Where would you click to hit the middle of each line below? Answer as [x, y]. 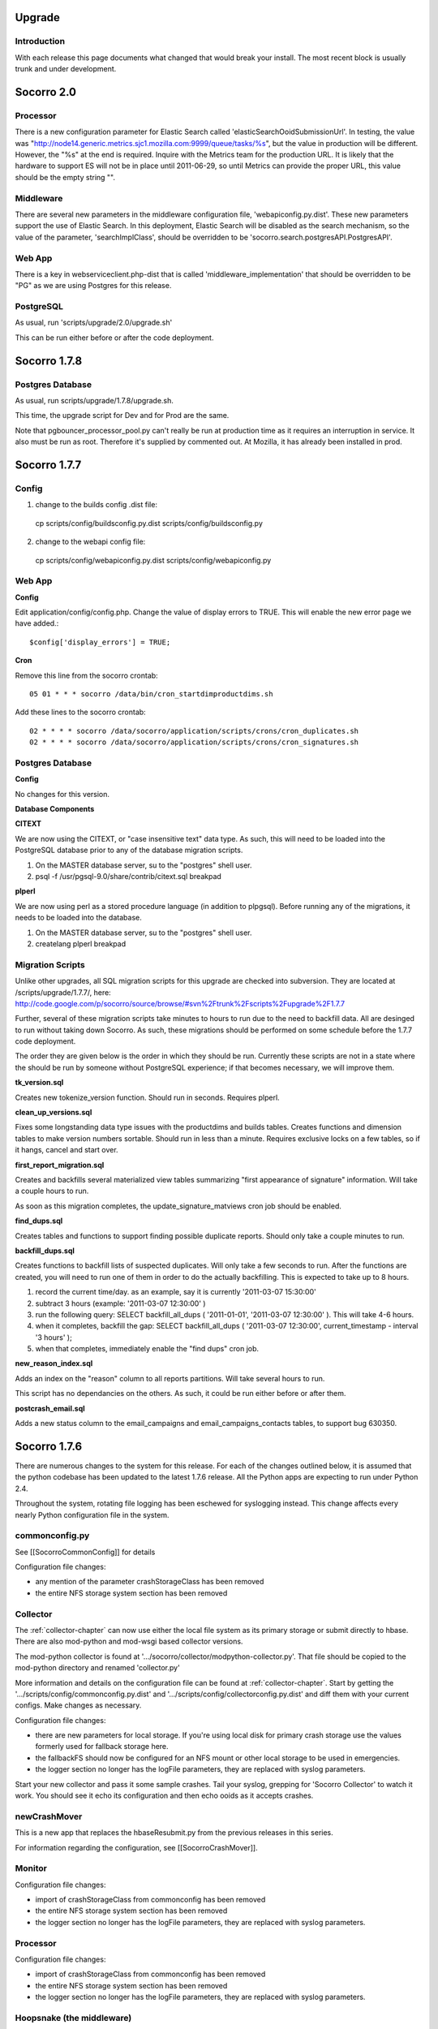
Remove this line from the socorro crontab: [86, 675]
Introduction [40, 41]
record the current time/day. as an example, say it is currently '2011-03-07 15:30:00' [176, 1292]
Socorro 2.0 [46, 92]
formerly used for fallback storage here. [102, 1747]
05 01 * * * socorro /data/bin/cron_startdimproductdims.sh [151, 694]
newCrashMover [49, 1816]
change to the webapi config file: [90, 542]
